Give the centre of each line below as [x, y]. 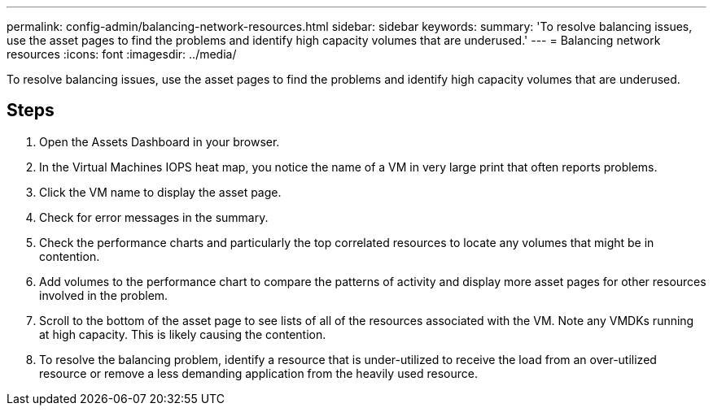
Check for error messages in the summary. [154, 217]
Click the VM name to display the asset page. [160, 192]
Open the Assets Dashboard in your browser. [160, 141]
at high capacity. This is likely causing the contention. [183, 334]
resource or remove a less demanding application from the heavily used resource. [258, 373]
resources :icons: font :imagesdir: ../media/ [122, 54]
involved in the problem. [104, 295]
